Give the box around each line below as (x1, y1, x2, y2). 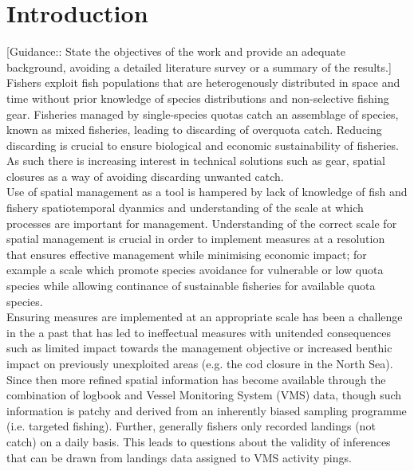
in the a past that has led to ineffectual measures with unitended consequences (6, 324, 391, 340)
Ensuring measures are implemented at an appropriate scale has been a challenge (6, 308, 403, 325)
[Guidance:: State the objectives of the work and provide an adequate (6, 43, 345, 60)
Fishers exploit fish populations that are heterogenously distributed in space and (6, 74, 400, 91)
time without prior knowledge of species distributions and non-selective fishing (6, 89, 389, 106)
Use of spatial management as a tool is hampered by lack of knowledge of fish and (6, 183, 408, 200)
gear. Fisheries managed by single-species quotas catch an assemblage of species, (6, 105, 399, 122)
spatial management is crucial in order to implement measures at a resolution (6, 230, 385, 247)
